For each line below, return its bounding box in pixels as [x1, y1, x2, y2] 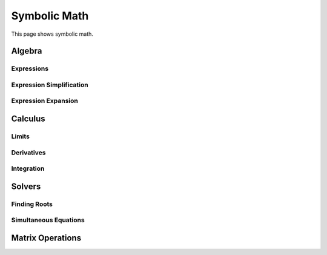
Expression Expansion [11, 97, 78, 105]
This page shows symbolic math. [11, 30, 94, 38]
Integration [11, 164, 45, 173]
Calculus [11, 114, 45, 124]
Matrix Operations [11, 233, 82, 243]
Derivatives [11, 148, 46, 157]
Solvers [11, 181, 41, 191]
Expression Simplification [11, 81, 88, 89]
